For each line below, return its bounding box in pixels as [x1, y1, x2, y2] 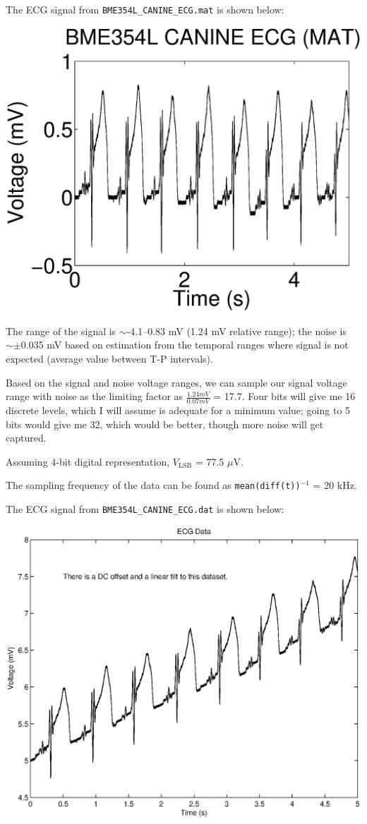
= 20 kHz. [313, 478, 357, 492]
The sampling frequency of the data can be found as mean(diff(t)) [6, 478, 301, 492]
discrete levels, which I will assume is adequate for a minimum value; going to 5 [6, 403, 351, 418]
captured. [6, 430, 47, 445]
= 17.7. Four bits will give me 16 [213, 389, 356, 404]
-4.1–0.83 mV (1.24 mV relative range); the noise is [126, 323, 347, 338]
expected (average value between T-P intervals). [6, 351, 213, 366]
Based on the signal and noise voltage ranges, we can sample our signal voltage [6, 375, 347, 389]
